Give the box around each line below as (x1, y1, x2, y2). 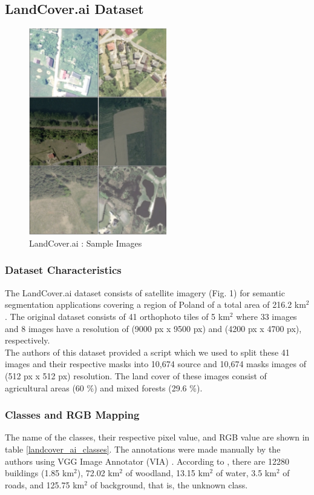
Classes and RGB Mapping (5, 407, 140, 422)
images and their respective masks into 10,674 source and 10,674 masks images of (5, 357, 307, 370)
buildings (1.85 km (5, 467, 74, 479)
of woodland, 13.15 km (125, 467, 210, 479)
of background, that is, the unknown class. (90, 478, 248, 491)
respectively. (5, 334, 50, 347)
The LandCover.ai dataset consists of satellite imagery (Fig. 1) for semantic (5, 286, 285, 299)
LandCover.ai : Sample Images (29, 236, 142, 249)
